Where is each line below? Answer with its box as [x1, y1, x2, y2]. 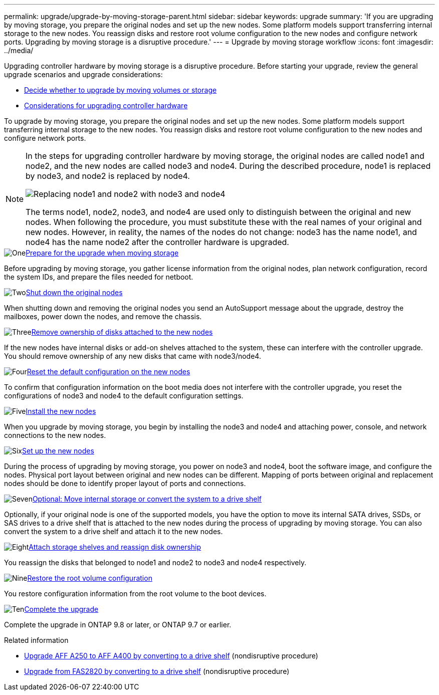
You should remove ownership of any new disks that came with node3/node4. [4, 352, 261, 360]
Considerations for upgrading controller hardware [24, 101, 188, 110]
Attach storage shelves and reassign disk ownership [29, 543, 201, 551]
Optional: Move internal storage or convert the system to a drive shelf [32, 495, 262, 503]
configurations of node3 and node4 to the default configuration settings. [4, 391, 244, 400]
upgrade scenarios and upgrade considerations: [4, 70, 163, 79]
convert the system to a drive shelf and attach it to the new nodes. [4, 527, 223, 536]
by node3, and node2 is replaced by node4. [26, 171, 190, 181]
